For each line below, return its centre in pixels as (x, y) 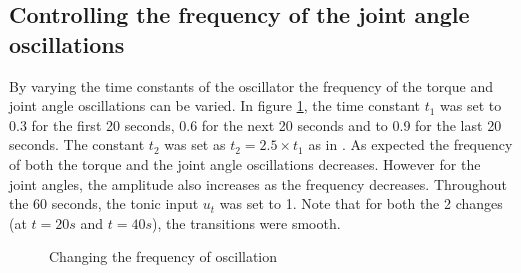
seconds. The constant (77, 144)
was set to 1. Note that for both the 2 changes (361, 203)
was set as (195, 144)
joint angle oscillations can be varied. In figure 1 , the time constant (214, 105)
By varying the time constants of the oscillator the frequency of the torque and (251, 85)
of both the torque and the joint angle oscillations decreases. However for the (245, 163)
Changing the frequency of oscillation (163, 256)
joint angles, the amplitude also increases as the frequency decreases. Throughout (258, 183)
